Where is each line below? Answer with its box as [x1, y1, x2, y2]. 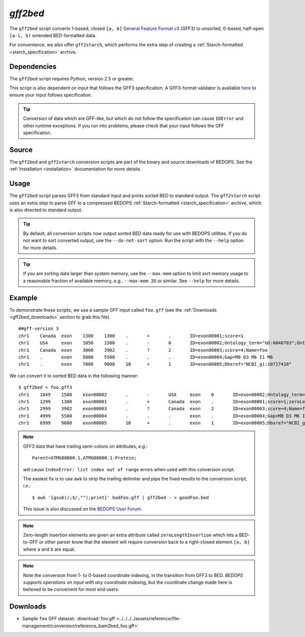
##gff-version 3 [18, 326, 59, 331]
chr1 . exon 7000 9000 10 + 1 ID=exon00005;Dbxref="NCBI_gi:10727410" [18, 361, 292, 367]
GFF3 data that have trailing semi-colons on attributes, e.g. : [23, 443, 148, 449]
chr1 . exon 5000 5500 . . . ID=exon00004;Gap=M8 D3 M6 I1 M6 [18, 354, 273, 360]
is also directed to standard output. [9, 206, 83, 213]
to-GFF [23, 539, 38, 545]
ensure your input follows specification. [9, 92, 93, 98]
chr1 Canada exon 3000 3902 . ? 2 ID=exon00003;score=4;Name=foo [18, 347, 268, 353]
